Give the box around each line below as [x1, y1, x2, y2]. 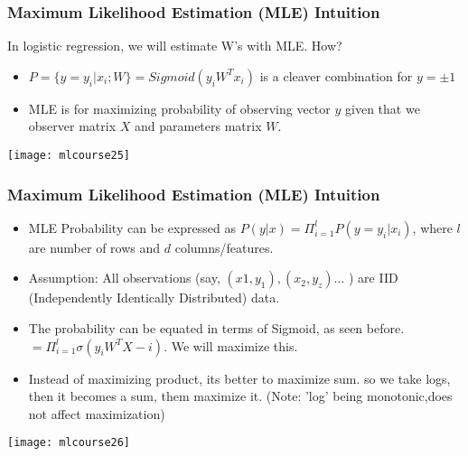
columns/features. [174, 237, 274, 256]
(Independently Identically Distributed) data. [28, 288, 280, 307]
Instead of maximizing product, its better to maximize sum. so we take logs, [28, 368, 451, 387]
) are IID [348, 268, 398, 287]
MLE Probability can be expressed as [28, 218, 236, 237]
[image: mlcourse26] [7, 436, 131, 450]
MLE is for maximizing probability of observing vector [28, 98, 331, 117]
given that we [345, 98, 420, 117]
